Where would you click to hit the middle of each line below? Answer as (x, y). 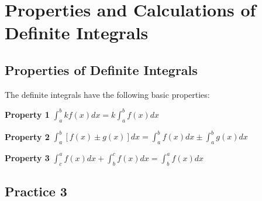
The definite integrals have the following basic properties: (107, 94)
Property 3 (27, 157)
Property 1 (27, 114)
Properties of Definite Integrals (101, 69)
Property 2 (27, 136)
